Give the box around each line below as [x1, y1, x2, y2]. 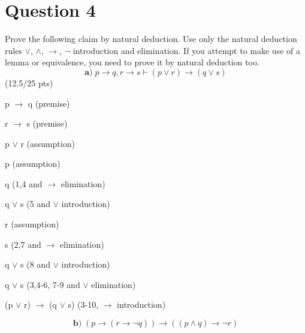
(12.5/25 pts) [5, 76, 53, 89]
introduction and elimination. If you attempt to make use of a [73, 44, 300, 56]
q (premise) [28, 97, 70, 109]
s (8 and [20, 258, 50, 271]
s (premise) [26, 117, 68, 130]
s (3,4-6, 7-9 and [20, 278, 80, 290]
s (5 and [20, 197, 50, 210]
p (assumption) [5, 157, 61, 170]
